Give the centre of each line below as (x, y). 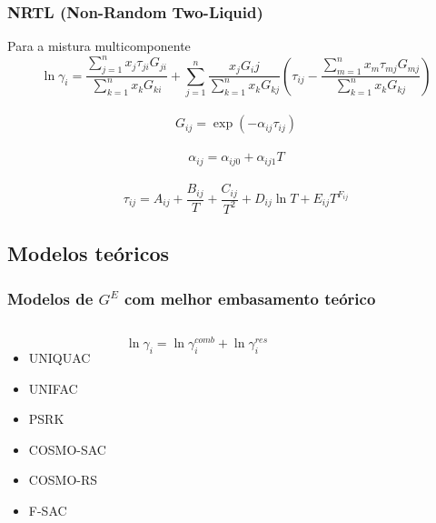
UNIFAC (53, 388)
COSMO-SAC (67, 449)
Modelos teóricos (89, 253)
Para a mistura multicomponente (99, 46)
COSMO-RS (63, 480)
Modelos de (50, 298)
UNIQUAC (59, 357)
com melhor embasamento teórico (250, 298)
